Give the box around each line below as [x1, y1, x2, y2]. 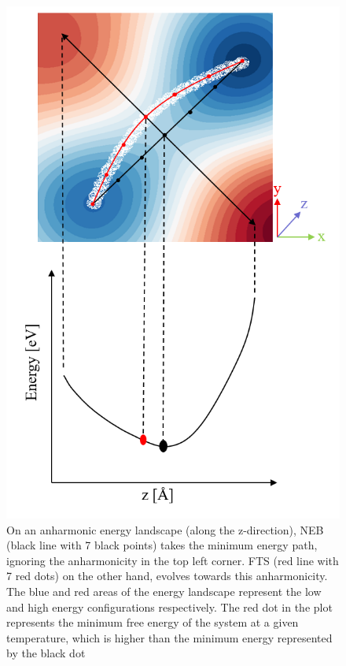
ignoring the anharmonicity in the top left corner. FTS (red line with [6, 552, 339, 568]
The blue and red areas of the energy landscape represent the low [6, 583, 322, 599]
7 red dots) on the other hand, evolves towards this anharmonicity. [6, 567, 328, 584]
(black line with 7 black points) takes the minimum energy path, [6, 537, 318, 553]
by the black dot [6, 645, 86, 661]
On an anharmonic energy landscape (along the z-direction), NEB [6, 521, 324, 538]
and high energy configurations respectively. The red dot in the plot [6, 598, 333, 615]
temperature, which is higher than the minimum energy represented [6, 629, 333, 646]
